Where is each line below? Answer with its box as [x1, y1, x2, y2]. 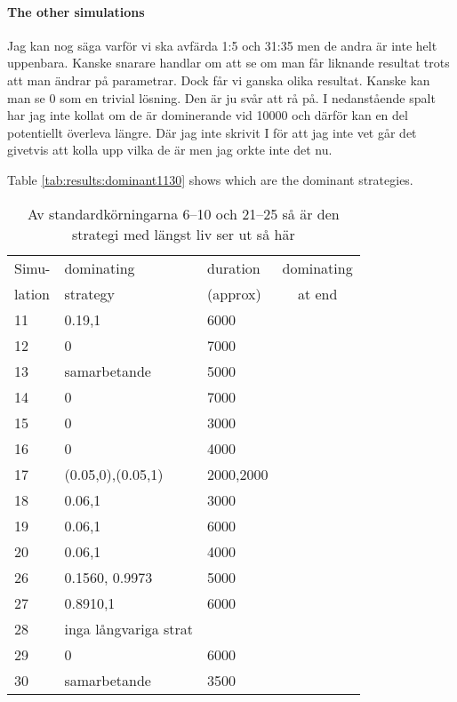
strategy [64, 283, 116, 304]
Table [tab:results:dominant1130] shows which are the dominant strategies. [7, 170, 413, 188]
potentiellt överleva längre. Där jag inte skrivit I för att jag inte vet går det [7, 123, 417, 141]
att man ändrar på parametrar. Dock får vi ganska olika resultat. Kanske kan [7, 70, 430, 89]
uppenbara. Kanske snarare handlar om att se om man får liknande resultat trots [7, 53, 450, 72]
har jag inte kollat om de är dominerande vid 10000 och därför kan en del [7, 106, 408, 124]
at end [297, 283, 338, 304]
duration [207, 257, 261, 278]
